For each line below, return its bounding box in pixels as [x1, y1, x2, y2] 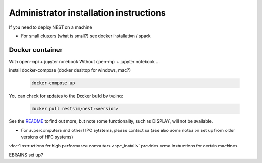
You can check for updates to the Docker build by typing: [9, 93, 123, 99]
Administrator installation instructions [9, 7, 166, 18]
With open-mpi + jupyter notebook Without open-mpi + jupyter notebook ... [9, 58, 160, 64]
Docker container [9, 46, 63, 54]
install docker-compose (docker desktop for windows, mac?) [9, 67, 131, 73]
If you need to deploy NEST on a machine [9, 24, 92, 30]
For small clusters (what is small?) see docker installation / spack [21, 33, 151, 39]
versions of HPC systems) [21, 134, 73, 140]
